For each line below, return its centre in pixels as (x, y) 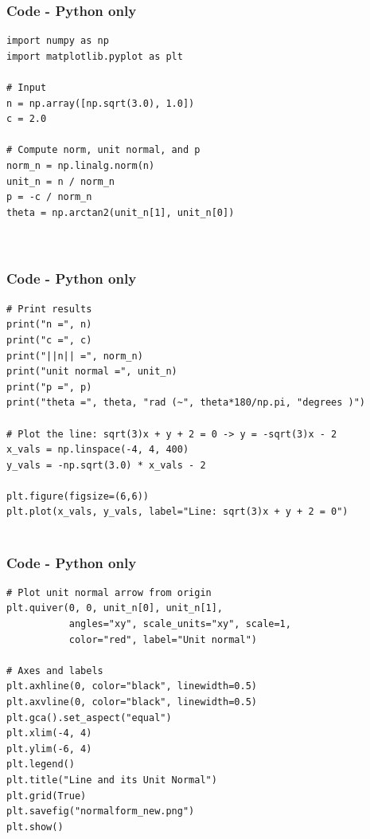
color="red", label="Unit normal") (163, 639)
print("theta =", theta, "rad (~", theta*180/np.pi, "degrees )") (186, 403)
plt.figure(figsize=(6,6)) (78, 496)
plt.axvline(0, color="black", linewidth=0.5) (132, 702)
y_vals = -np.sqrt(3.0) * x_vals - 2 (106, 465)
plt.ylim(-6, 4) (49, 749)
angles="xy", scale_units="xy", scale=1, (180, 624)
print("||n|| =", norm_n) (75, 356)
